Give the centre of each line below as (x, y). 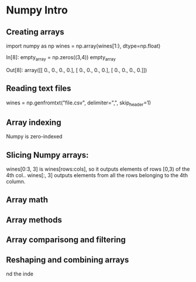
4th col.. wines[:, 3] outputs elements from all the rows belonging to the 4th (97, 175)
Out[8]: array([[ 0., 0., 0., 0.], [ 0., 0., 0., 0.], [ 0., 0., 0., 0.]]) (77, 70)
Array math (27, 200)
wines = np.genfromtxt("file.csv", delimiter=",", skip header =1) (78, 103)
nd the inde (20, 274)
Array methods (34, 220)
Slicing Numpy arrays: (47, 155)
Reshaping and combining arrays (68, 259)
